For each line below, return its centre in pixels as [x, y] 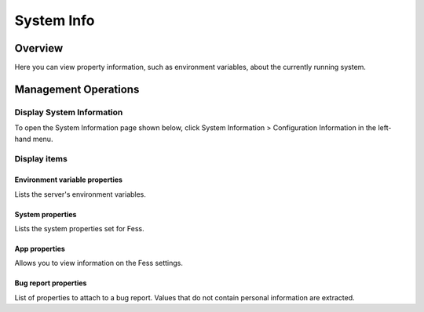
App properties [40, 249]
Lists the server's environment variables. [80, 194]
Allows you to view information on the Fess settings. [99, 263]
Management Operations [77, 89]
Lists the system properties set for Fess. [79, 228]
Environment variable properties [69, 180]
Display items [41, 159]
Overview [39, 48]
